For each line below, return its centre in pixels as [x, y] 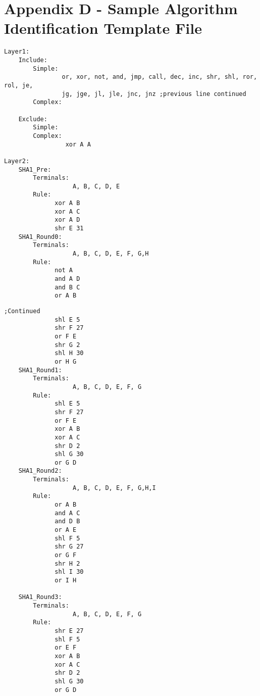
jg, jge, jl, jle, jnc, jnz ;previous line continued [154, 94]
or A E [66, 530]
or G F [66, 555]
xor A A [78, 144]
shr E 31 [69, 229]
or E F [66, 648]
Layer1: [17, 52]
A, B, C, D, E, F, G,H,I [114, 488]
